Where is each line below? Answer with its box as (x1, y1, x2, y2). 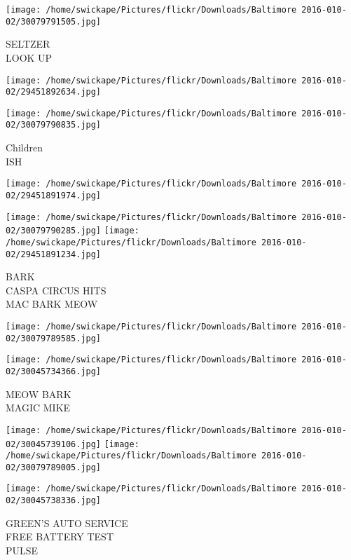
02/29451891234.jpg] (6, 249, 102, 259)
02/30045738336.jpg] (6, 496, 102, 506)
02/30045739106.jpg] (6, 439, 102, 449)
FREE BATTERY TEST (6, 529, 114, 544)
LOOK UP (6, 50, 53, 64)
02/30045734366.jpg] (6, 367, 102, 376)
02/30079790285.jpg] (6, 226, 102, 236)
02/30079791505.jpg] (6, 16, 102, 27)
